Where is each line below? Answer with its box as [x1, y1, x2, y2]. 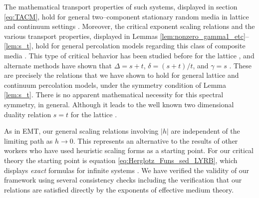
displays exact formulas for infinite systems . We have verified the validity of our [4, 165, 250, 175]
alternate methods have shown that [4, 60, 112, 70]
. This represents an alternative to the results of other [73, 135, 238, 146]
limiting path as [4, 135, 53, 146]
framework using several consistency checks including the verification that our [4, 175, 242, 185]
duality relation [4, 109, 51, 119]
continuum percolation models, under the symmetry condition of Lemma [4, 79, 226, 90]
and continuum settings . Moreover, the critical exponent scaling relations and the [4, 21, 255, 31]
